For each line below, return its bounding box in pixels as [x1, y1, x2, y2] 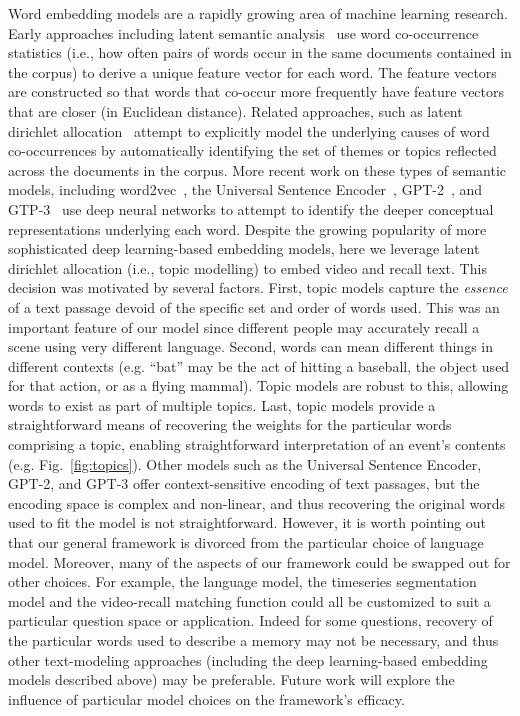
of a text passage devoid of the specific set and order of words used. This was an [8, 296, 500, 317]
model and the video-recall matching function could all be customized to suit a [8, 590, 491, 611]
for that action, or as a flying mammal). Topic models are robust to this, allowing [8, 375, 509, 396]
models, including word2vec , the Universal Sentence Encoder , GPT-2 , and [8, 179, 483, 200]
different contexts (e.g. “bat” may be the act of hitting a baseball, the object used [8, 355, 510, 376]
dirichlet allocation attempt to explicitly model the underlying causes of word [8, 120, 490, 141]
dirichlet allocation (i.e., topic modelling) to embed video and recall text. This [8, 257, 487, 278]
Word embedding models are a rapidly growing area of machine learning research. [8, 3, 508, 23]
